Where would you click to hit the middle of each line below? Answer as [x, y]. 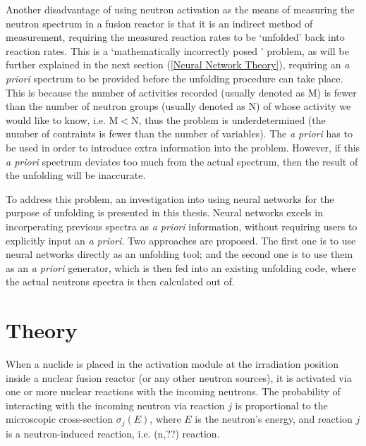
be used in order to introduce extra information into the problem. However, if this [183, 147]
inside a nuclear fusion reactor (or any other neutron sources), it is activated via [179, 377]
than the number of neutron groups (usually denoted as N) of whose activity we [178, 106]
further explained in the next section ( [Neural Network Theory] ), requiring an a [178, 64]
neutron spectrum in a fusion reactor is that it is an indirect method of [159, 23]
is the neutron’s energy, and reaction [274, 419]
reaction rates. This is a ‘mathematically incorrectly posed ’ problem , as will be [177, 50]
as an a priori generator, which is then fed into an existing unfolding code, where [181, 267]
